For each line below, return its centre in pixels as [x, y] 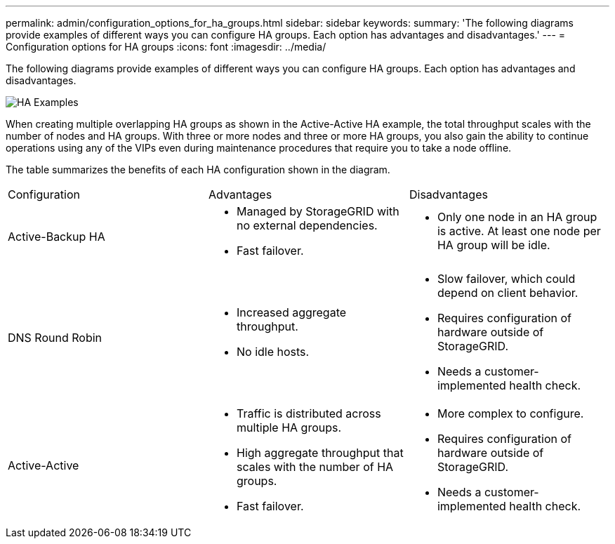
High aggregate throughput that [320, 453]
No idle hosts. [273, 352]
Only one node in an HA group [517, 217]
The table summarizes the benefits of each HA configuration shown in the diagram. [198, 170]
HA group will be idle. [494, 245]
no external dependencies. [307, 225]
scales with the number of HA [315, 467]
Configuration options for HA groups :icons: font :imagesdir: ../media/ [166, 47]
